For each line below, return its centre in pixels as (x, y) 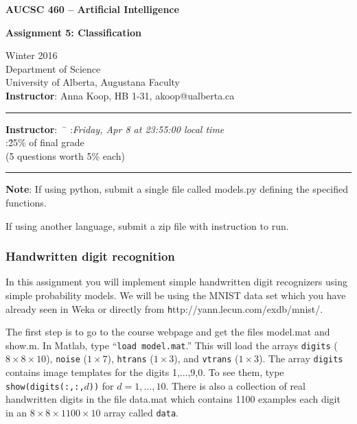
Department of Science (53, 68)
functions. (26, 202)
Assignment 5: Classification (73, 32)
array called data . (141, 412)
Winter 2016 (32, 55)
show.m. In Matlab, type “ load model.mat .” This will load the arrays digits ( (172, 345)
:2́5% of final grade (45, 142)
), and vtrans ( (206, 358)
